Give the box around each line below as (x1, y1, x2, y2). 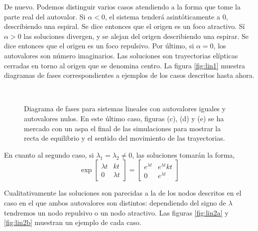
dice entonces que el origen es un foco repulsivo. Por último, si (4, 40, 194, 51)
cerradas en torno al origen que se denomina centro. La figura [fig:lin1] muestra (4, 60, 246, 70)
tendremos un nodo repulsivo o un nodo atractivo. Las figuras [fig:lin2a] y (4, 207, 229, 218)
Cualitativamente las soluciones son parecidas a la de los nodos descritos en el (4, 188, 242, 198)
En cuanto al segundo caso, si (4, 149, 94, 160)
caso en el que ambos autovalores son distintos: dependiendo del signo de (4, 197, 226, 208)
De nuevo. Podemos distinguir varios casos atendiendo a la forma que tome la (4, 1, 241, 11)
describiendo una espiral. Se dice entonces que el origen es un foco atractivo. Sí (4, 21, 245, 31)
